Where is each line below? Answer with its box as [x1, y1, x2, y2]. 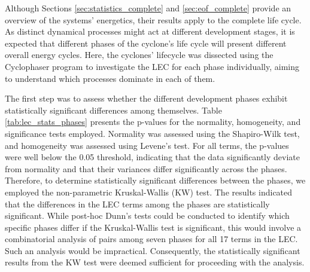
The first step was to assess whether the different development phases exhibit [5, 92, 288, 105]
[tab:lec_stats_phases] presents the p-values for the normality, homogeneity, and [5, 115, 301, 128]
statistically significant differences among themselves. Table [5, 103, 222, 116]
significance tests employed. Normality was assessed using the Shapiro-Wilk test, [5, 127, 300, 139]
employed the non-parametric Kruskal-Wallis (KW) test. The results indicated [5, 185, 293, 198]
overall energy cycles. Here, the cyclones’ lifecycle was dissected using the [5, 48, 273, 61]
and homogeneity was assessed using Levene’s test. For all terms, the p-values [5, 139, 289, 151]
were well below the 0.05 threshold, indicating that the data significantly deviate [5, 151, 300, 163]
